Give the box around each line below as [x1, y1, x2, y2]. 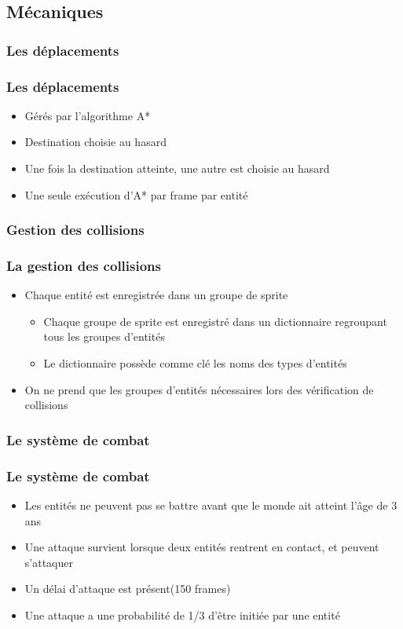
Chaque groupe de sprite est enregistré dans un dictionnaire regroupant [43, 313, 387, 329]
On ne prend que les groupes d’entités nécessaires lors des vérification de [24, 381, 374, 397]
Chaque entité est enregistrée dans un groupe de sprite [24, 287, 288, 303]
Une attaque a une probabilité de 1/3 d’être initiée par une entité [24, 606, 340, 623]
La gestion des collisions [6, 255, 161, 275]
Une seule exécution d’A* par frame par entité [24, 186, 248, 203]
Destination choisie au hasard [24, 133, 167, 150]
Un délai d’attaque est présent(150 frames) [24, 580, 231, 597]
